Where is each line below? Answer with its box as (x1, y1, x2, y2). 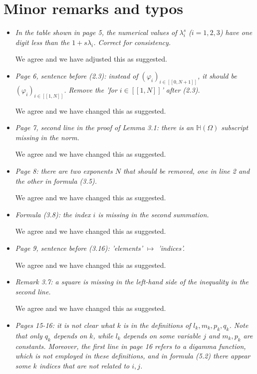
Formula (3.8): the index (15, 209, 91, 219)
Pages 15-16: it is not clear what (15, 319, 115, 330)
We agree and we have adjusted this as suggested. (15, 54, 167, 64)
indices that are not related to (39, 360, 130, 370)
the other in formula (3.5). (15, 175, 97, 186)
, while (93, 330, 113, 340)
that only (15, 330, 42, 340)
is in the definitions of (123, 319, 191, 330)
